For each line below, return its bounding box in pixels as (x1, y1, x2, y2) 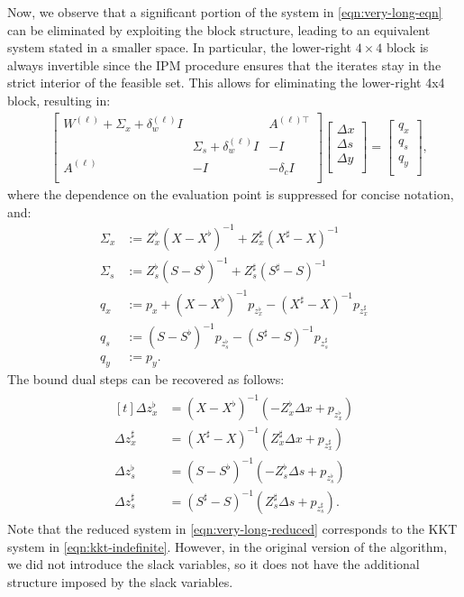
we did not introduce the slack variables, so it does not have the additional (7, 555, 420, 574)
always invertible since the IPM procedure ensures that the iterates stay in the (7, 55, 441, 74)
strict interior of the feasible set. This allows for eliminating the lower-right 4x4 (7, 73, 445, 92)
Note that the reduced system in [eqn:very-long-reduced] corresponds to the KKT (7, 519, 458, 537)
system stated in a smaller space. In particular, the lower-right (7, 38, 352, 57)
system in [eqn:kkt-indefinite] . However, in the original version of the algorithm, (7, 537, 448, 556)
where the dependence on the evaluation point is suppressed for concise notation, (7, 185, 454, 204)
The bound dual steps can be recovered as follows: (7, 370, 285, 389)
